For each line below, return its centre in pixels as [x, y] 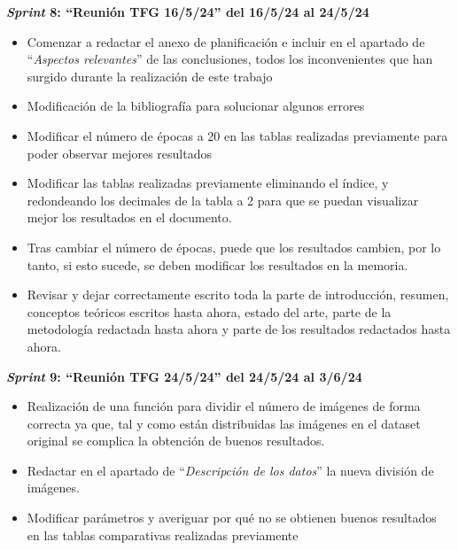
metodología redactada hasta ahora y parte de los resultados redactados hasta [239, 329]
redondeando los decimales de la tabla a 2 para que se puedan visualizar [223, 200]
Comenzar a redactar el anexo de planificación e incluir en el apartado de [226, 41]
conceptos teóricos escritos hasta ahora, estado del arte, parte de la [209, 311]
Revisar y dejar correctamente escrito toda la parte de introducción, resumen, [238, 294]
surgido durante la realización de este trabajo [150, 76]
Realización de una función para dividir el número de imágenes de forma [224, 406]
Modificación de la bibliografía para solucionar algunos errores [196, 106]
